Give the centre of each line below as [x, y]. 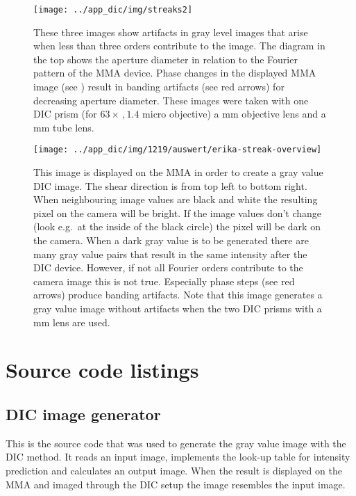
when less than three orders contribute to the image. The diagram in [179, 46]
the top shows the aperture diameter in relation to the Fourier [166, 59]
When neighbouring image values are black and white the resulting [176, 199]
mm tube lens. [64, 127]
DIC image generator [83, 414]
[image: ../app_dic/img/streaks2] [113, 10]
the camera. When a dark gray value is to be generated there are [171, 240]
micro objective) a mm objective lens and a [234, 114]
